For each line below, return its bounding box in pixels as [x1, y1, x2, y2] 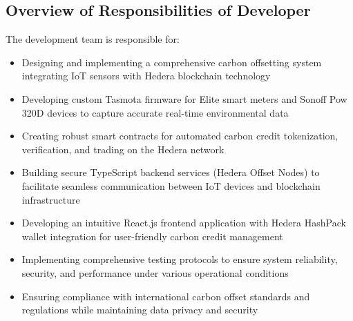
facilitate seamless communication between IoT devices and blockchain [21, 178, 321, 193]
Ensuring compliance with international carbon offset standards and [21, 289, 310, 303]
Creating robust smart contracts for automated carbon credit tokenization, [21, 128, 338, 143]
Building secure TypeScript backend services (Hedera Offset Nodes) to [21, 165, 320, 179]
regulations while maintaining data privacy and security [21, 302, 258, 317]
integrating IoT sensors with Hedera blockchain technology [21, 68, 271, 83]
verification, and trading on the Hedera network [21, 142, 225, 156]
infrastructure [21, 192, 80, 206]
